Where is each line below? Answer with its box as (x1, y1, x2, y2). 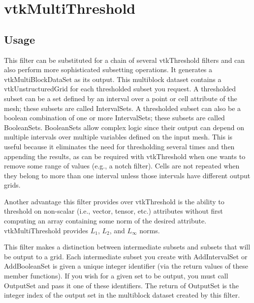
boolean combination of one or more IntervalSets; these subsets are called (4, 112, 225, 123)
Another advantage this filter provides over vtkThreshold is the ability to (4, 196, 224, 206)
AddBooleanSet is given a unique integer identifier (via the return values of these (4, 261, 249, 271)
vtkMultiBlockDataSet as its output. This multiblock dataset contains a (4, 74, 222, 84)
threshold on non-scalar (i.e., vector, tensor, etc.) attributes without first (4, 206, 223, 216)
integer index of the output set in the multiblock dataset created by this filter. (4, 290, 240, 300)
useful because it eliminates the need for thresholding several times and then (4, 141, 235, 151)
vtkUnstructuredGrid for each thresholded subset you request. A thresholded (4, 83, 236, 94)
